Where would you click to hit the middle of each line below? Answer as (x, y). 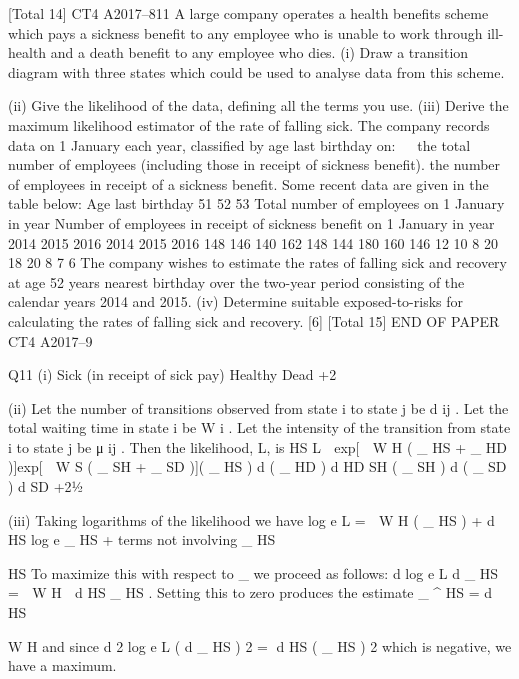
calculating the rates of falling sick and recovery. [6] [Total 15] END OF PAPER (254, 320)
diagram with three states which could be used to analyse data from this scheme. (256, 71)
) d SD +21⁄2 (46, 486)
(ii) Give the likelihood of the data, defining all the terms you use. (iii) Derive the (258, 105)
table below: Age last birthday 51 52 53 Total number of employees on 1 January (256, 203)
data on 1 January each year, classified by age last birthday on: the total (239, 144)
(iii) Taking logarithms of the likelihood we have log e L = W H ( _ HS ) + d (251, 519)
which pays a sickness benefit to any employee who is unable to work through (245, 32)
